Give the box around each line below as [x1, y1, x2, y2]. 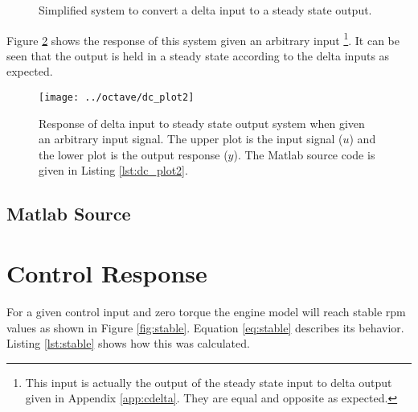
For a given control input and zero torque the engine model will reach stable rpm [6, 303, 406, 319]
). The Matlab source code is [233, 146, 375, 163]
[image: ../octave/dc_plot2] [39, 92, 195, 104]
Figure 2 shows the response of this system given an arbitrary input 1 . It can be [6, 29, 400, 48]
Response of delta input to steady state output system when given [39, 114, 365, 131]
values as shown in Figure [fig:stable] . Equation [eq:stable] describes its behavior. [6, 319, 404, 336]
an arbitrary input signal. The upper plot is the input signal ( [39, 130, 343, 147]
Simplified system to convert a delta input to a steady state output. [39, 2, 372, 18]
